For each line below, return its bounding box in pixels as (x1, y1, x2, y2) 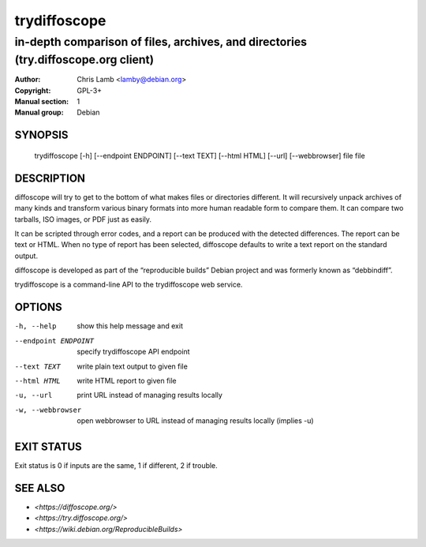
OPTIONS (14, 301, 62, 314)
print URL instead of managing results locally (77, 391, 222, 400)
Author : (14, 75, 41, 84)
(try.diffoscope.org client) (14, 52, 154, 67)
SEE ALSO (14, 481, 65, 495)
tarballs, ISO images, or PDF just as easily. (14, 214, 152, 224)
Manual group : (14, 107, 64, 118)
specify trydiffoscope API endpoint (77, 347, 190, 357)
